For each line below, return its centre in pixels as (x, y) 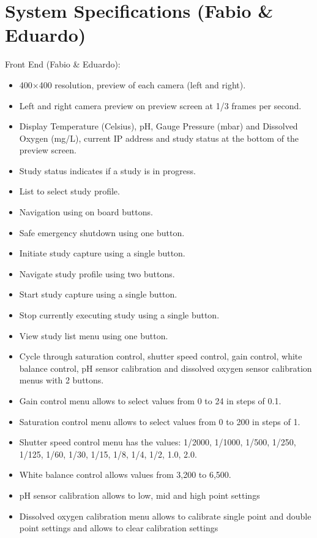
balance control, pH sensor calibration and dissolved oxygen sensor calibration (166, 368)
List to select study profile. (69, 191)
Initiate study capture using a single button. (102, 253)
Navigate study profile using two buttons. (97, 273)
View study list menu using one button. (94, 335)
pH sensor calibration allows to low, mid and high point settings (140, 495)
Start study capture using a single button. (98, 294)
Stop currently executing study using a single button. (119, 315)
